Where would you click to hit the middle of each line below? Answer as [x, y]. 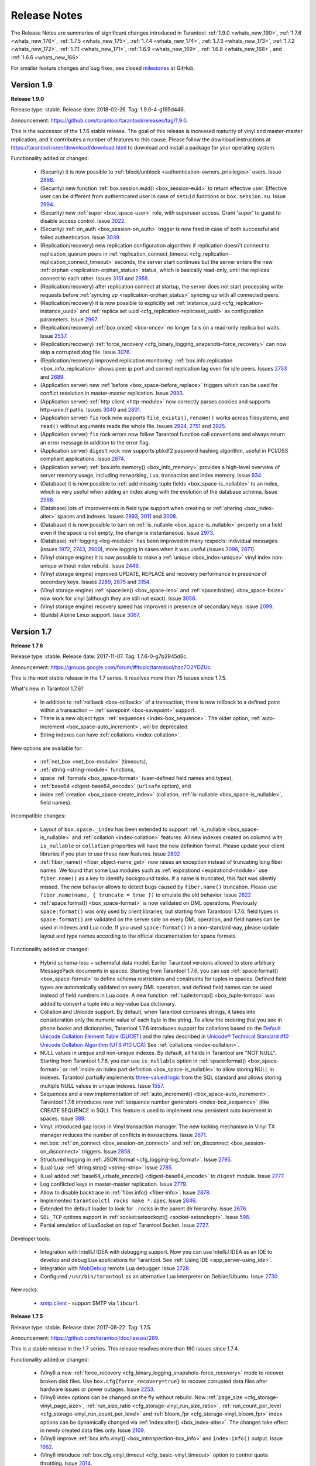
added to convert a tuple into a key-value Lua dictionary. [108, 1003]
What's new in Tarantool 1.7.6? [47, 688]
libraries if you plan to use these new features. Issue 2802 [110, 854]
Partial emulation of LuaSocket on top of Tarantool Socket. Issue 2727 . [125, 1225]
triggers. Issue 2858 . [107, 1151]
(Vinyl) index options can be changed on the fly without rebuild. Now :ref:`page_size [141, 1397]
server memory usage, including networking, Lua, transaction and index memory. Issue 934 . [151, 476]
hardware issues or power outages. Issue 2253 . [97, 1389]
